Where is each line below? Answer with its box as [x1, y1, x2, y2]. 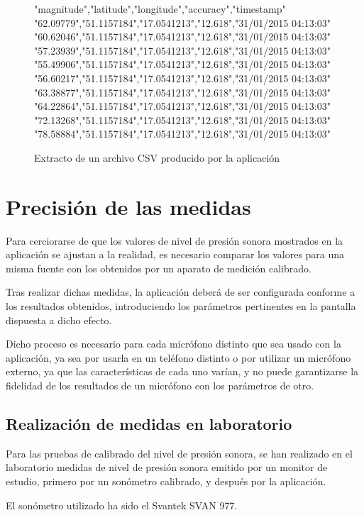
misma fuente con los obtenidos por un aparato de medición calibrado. [6, 260, 311, 275]
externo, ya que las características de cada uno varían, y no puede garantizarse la [6, 364, 359, 379]
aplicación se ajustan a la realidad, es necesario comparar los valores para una [6, 247, 345, 262]
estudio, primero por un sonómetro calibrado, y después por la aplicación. [6, 473, 326, 488]
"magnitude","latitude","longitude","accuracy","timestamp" [34, 1, 286, 16]
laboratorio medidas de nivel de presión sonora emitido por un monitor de [6, 460, 328, 475]
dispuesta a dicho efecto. [6, 312, 112, 327]
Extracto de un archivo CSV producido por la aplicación [34, 150, 280, 165]
